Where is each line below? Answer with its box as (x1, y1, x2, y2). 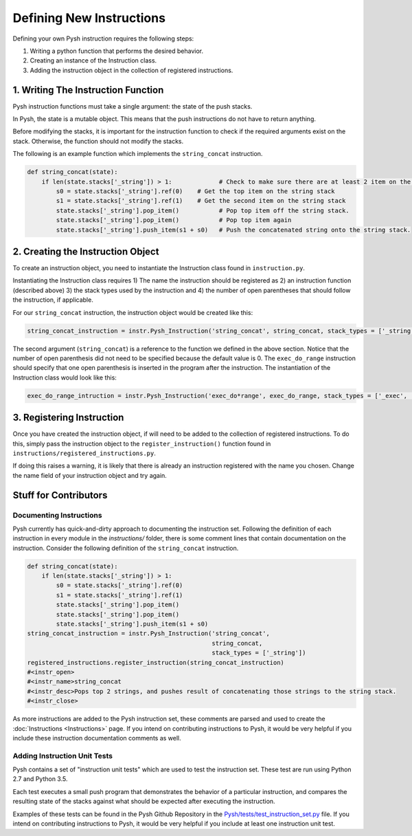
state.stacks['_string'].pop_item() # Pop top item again (56, 217, 292, 224)
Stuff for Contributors (12, 489, 108, 501)
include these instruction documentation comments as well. (12, 734, 181, 742)
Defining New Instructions (12, 10, 166, 25)
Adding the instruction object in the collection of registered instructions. (30, 66, 233, 74)
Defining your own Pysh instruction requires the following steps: (12, 34, 194, 43)
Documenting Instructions (12, 510, 102, 520)
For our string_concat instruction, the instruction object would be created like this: (12, 308, 253, 316)
